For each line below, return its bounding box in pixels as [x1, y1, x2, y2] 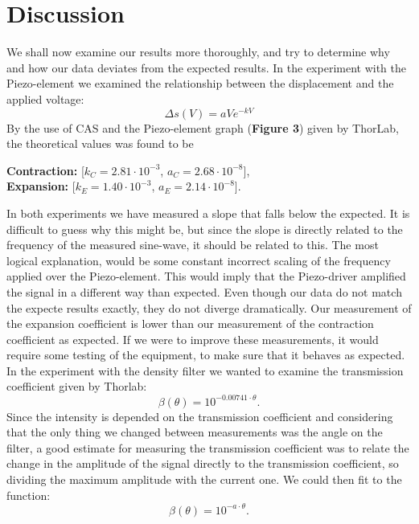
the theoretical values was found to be [6, 135, 194, 152]
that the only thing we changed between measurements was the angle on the [6, 424, 383, 440]
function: [6, 486, 51, 503]
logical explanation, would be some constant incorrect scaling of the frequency [6, 252, 391, 268]
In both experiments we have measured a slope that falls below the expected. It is [6, 204, 410, 221]
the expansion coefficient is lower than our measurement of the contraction [6, 315, 374, 332]
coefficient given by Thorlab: [6, 378, 147, 395]
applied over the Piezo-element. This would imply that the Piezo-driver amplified [6, 268, 406, 285]
